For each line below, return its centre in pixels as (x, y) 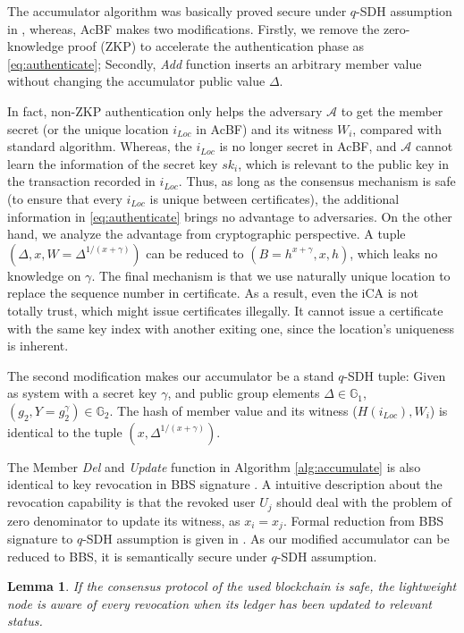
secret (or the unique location (88, 128)
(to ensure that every (65, 198)
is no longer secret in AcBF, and (308, 146)
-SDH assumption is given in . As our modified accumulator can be (266, 538)
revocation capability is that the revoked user (131, 502)
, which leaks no (394, 253)
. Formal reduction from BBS (363, 520)
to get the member (392, 110)
